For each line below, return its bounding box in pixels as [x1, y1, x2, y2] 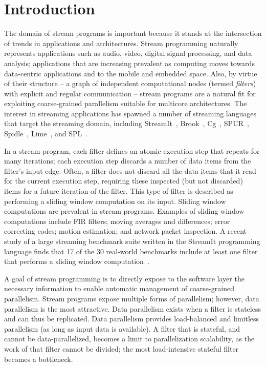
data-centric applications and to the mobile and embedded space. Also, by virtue [4, 68, 257, 78]
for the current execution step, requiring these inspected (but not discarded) [4, 175, 243, 186]
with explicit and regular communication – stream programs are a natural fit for [4, 88, 256, 98]
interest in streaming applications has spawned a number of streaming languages [4, 108, 257, 118]
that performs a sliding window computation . [4, 256, 149, 267]
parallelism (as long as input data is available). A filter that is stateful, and [4, 323, 240, 334]
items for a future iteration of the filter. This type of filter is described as [4, 186, 233, 196]
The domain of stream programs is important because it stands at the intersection [4, 28, 262, 38]
